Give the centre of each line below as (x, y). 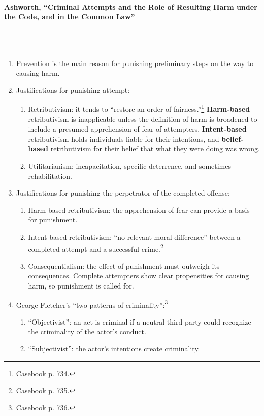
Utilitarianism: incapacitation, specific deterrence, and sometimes (130, 165)
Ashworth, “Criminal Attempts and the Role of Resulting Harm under (131, 6)
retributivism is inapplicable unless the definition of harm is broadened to (143, 119)
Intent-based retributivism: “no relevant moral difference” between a (134, 236)
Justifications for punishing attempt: (73, 90)
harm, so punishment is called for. (81, 285)
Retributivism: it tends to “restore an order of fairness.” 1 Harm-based (139, 108)
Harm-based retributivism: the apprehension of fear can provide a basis (139, 210)
